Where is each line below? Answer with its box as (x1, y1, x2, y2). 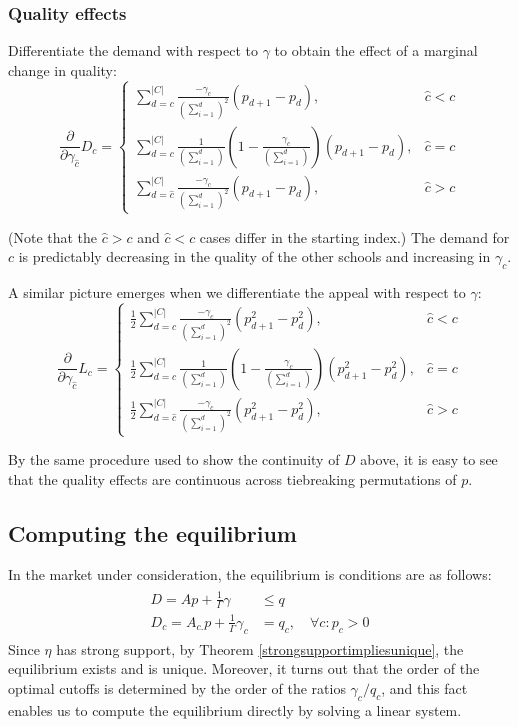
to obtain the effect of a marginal (274, 40, 478, 61)
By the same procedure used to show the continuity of (8, 449, 340, 470)
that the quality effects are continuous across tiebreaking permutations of (8, 468, 457, 489)
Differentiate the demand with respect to (8, 40, 258, 61)
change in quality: (8, 59, 117, 80)
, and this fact (381, 677, 468, 698)
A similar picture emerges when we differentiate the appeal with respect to (8, 282, 466, 303)
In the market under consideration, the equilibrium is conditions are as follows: (8, 564, 492, 585)
